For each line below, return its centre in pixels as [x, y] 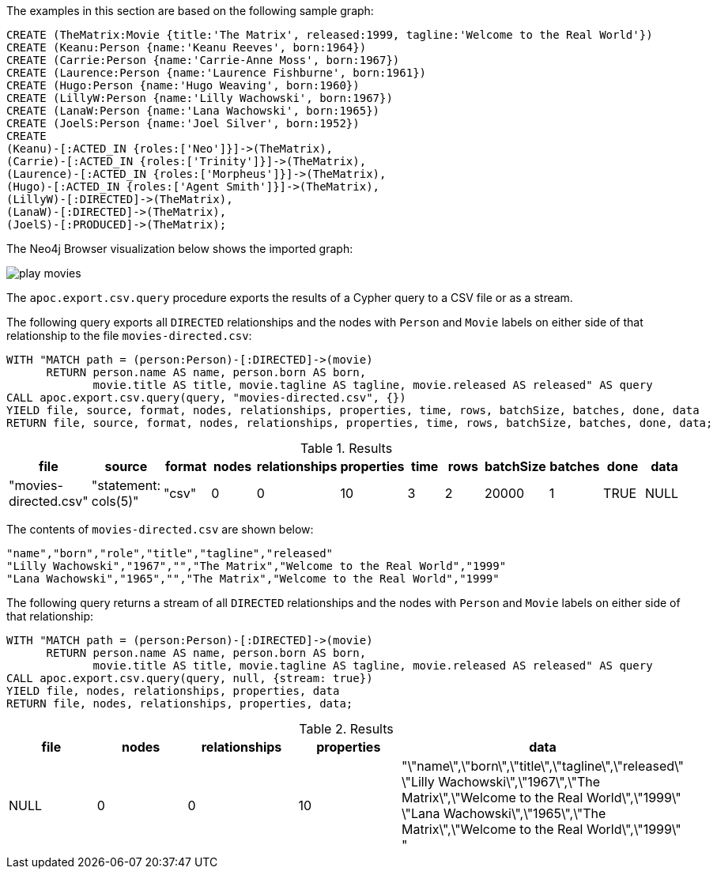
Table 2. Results [346, 729]
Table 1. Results [346, 448]
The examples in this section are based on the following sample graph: [190, 11]
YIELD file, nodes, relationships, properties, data [173, 691]
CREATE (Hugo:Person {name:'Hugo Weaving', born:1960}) [183, 85]
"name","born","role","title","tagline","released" [170, 553]
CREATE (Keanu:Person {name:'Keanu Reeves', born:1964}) [187, 47]
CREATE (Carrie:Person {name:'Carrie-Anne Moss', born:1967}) [203, 60]
